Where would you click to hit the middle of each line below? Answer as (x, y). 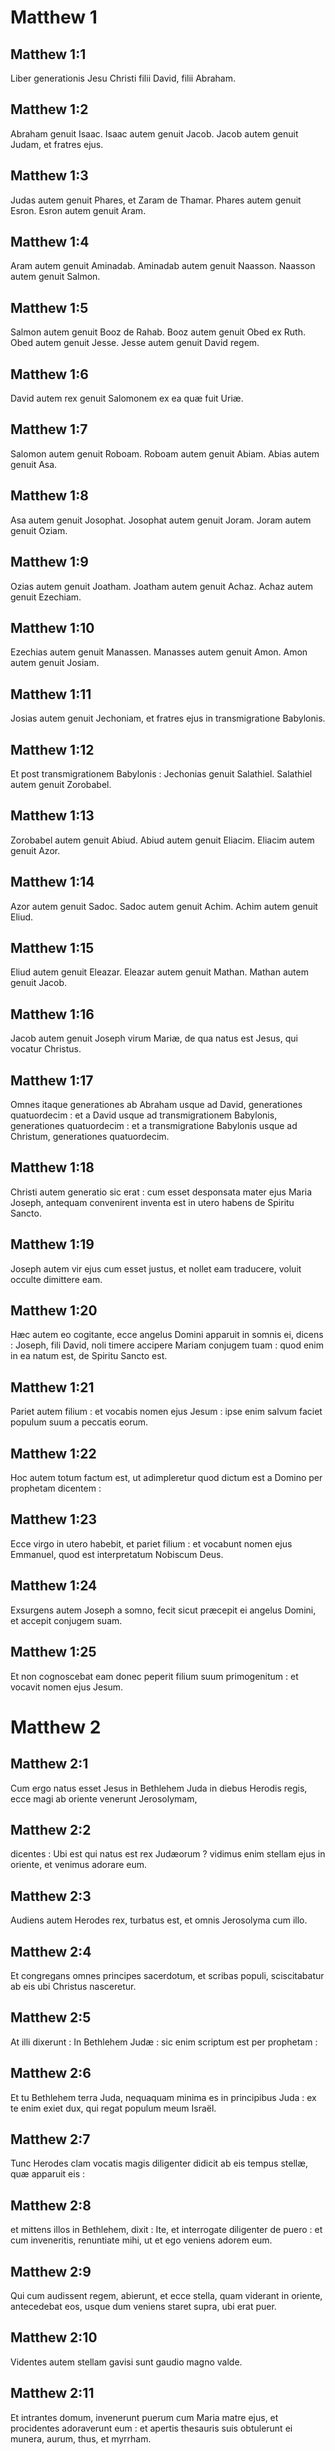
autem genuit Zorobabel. (61, 784)
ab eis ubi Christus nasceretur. (73, 1986)
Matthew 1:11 (51, 694)
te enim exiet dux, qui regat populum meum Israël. (113, 2108)
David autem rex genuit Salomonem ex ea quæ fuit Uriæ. (127, 398)
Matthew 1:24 (54, 1586)
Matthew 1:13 (52, 816)
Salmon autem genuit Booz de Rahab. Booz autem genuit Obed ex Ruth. (158, 332)
